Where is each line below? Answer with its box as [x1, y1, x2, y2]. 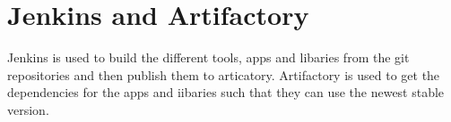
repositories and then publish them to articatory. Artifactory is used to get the [7, 65, 440, 84]
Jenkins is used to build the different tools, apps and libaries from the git [7, 48, 410, 67]
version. [7, 100, 49, 118]
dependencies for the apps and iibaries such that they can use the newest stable [7, 83, 445, 102]
